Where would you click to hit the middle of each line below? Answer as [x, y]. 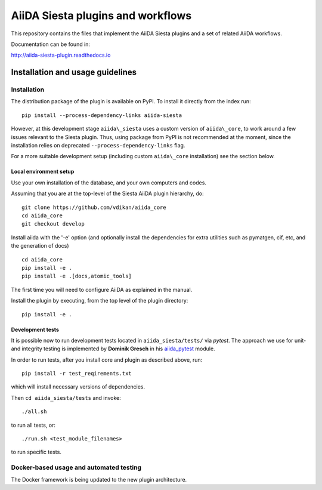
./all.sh [34, 412]
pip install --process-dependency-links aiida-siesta [102, 115]
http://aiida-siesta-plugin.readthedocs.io [61, 55]
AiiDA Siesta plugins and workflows [101, 16]
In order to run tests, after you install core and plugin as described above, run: [107, 360]
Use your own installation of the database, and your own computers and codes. [109, 183]
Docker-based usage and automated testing [76, 467]
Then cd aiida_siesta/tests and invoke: [66, 397]
